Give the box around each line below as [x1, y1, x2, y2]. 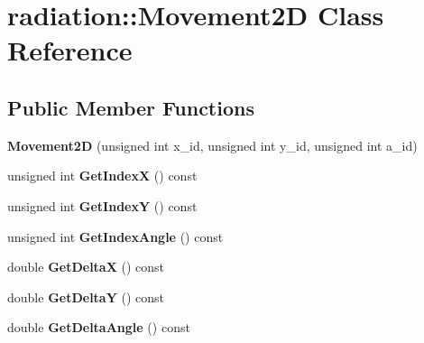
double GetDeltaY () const [7, 287, 165, 306]
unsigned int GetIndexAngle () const [7, 227, 224, 246]
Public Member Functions [7, 93, 254, 121]
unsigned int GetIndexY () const [7, 196, 198, 215]
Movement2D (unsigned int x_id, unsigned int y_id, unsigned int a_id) [7, 135, 418, 154]
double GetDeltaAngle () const [7, 318, 190, 337]
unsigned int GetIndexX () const [7, 166, 198, 185]
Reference [7, 32, 133, 69]
